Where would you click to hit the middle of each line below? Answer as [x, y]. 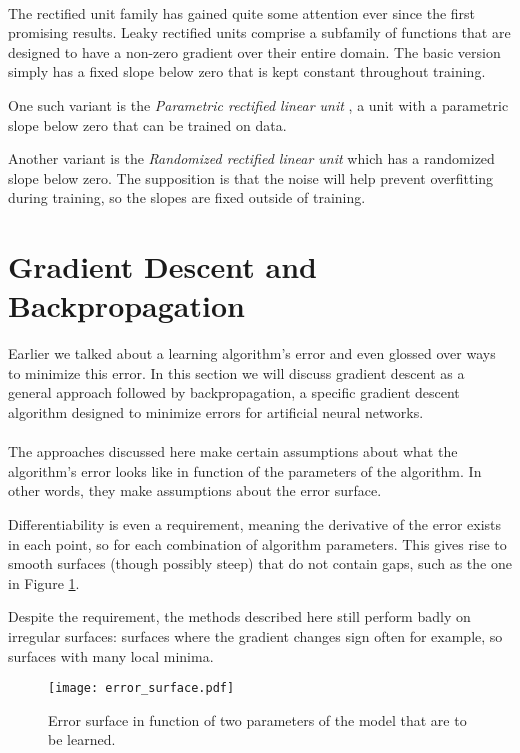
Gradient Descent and [162, 266]
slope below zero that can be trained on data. [147, 124]
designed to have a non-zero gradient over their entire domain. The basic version [254, 51]
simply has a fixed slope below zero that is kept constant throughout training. [247, 71]
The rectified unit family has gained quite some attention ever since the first [242, 12]
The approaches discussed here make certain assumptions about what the [233, 451]
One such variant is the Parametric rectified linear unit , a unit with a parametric [258, 104]
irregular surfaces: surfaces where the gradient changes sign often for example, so [255, 635]
